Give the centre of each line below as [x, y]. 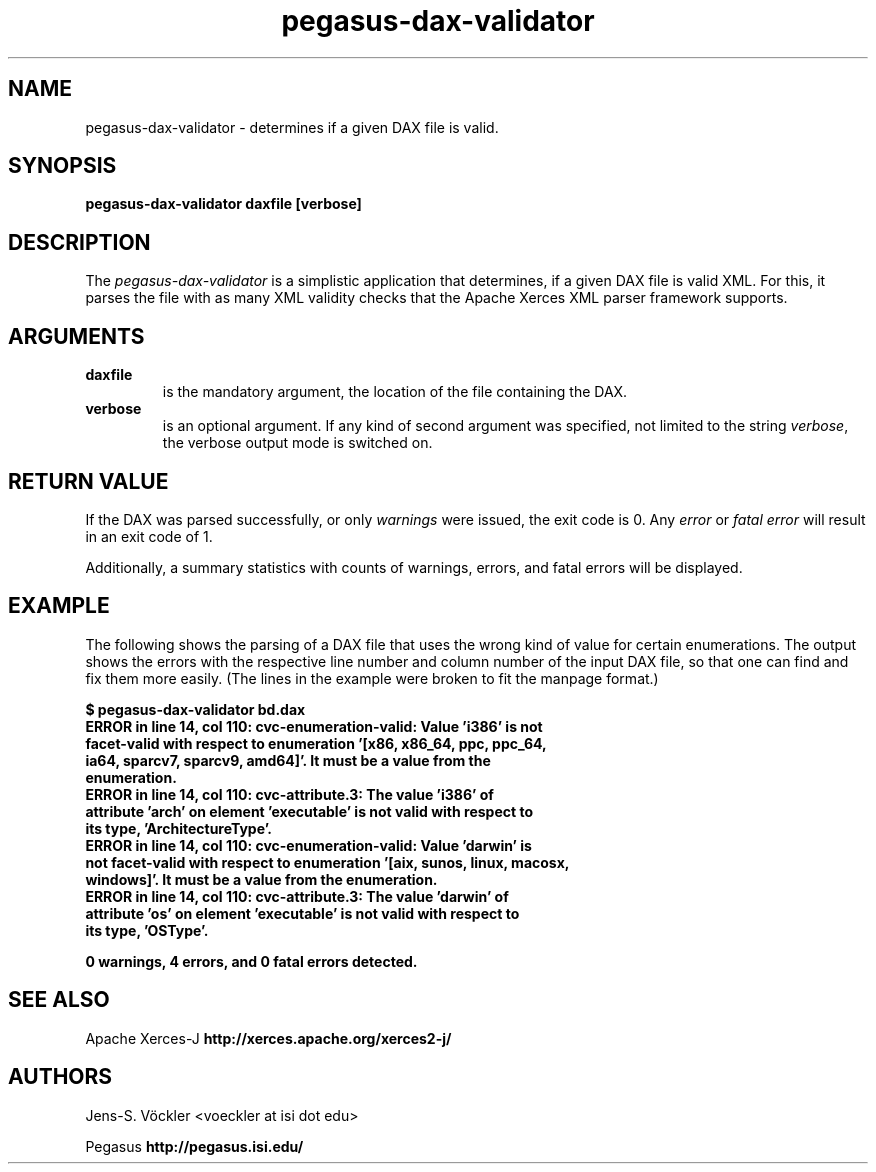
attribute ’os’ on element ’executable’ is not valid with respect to [302, 913]
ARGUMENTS [76, 336]
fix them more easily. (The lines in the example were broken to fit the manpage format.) [372, 678]
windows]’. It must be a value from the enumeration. [261, 879]
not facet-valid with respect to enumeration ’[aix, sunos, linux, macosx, [327, 862]
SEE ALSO [59, 1000]
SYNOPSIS [62, 166]
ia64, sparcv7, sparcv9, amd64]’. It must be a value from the [288, 760]
